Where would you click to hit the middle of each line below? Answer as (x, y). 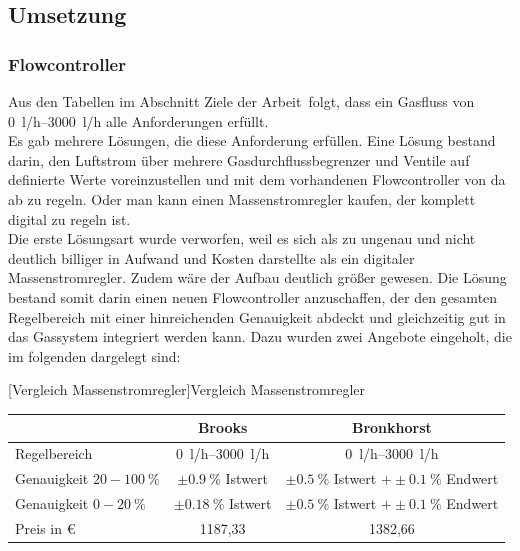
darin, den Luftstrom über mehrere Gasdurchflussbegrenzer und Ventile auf (239, 159)
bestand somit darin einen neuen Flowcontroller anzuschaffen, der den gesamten (253, 296)
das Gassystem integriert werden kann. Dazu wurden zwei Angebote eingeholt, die (260, 336)
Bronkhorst (391, 427)
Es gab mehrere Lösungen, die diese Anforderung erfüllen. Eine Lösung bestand (252, 140)
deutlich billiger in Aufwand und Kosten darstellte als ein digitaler (211, 257)
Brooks (222, 427)
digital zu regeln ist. (69, 218)
